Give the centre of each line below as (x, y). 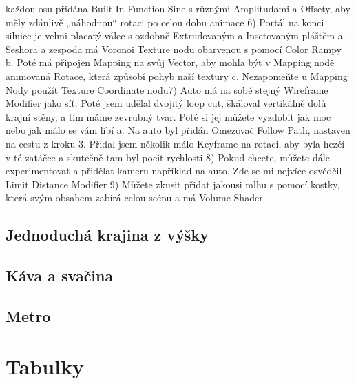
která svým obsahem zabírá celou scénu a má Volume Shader (134, 198)
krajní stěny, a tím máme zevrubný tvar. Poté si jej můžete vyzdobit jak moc (168, 116)
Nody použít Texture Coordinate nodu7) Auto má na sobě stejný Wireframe (167, 89)
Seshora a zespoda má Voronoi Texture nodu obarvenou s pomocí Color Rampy (174, 49)
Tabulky (45, 366)
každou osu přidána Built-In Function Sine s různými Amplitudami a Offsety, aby (178, 8)
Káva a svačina (60, 275)
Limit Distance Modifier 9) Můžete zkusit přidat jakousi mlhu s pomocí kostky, (173, 184)
